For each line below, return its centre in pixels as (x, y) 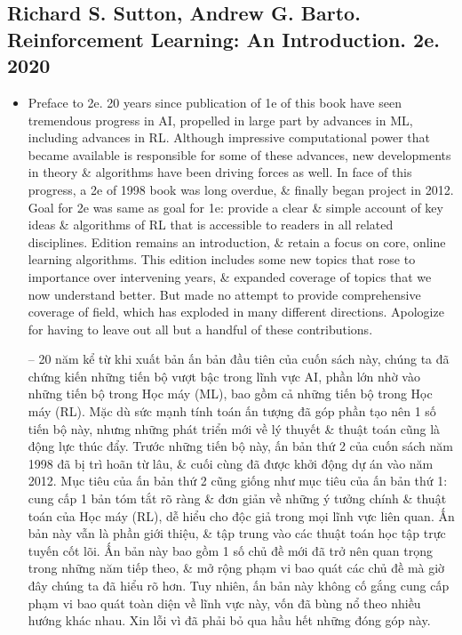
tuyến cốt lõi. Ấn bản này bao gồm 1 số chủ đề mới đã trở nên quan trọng (230, 550)
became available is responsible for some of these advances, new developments (239, 154)
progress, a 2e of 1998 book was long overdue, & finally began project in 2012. (241, 189)
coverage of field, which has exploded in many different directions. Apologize (236, 312)
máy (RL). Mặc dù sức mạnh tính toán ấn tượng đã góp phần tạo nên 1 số (232, 411)
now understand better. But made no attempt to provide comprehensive (224, 294)
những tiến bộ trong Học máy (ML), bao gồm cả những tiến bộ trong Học (230, 394)
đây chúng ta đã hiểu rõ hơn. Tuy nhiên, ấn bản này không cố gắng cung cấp (239, 586)
